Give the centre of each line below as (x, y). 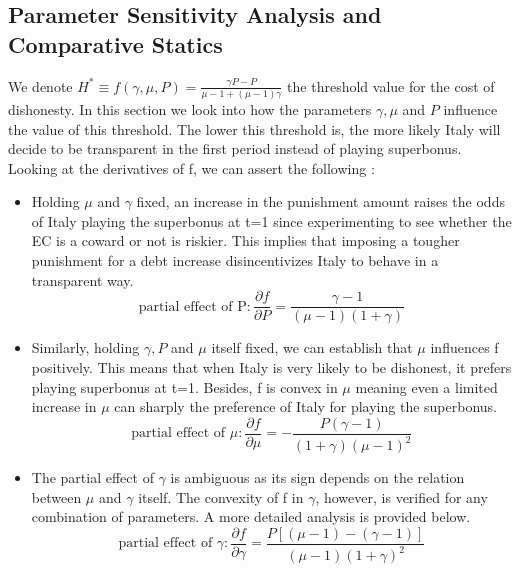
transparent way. (82, 279)
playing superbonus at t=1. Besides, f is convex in (184, 386)
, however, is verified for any (401, 496)
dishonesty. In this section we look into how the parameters (190, 108)
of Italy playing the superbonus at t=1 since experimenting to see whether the (271, 220)
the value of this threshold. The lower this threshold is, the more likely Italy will (254, 128)
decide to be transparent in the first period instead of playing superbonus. (235, 148)
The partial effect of (92, 477)
